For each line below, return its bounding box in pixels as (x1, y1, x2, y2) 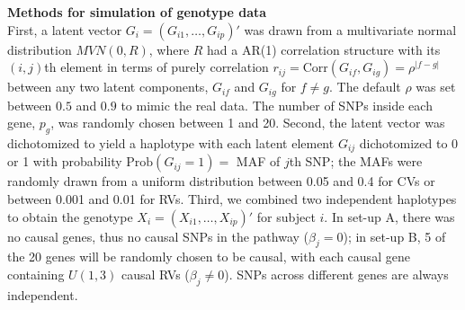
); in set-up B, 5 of (343, 226, 446, 245)
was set (416, 77, 456, 96)
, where (148, 40, 190, 58)
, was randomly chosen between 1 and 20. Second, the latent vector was (50, 113, 445, 132)
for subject (256, 207, 316, 226)
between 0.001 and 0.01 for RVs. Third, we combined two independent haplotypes (7, 190, 457, 208)
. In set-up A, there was (324, 207, 455, 226)
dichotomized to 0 (359, 134, 459, 153)
